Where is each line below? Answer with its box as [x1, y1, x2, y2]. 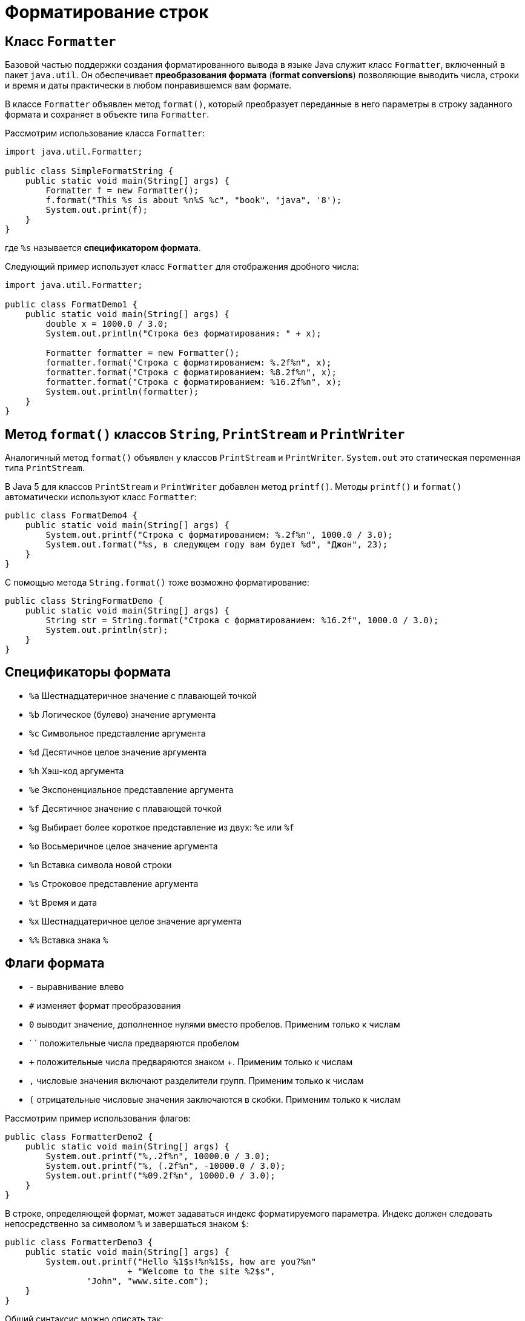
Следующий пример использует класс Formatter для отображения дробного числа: [5, 261, 359, 272]
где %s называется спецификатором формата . [5, 242, 201, 253]
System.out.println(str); [45, 625, 168, 635]
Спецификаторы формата [5, 664, 171, 680]
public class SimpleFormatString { [5, 166, 174, 176]
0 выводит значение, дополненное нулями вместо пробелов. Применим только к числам [29, 1018, 400, 1029]
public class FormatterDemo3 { [5, 1237, 153, 1247]
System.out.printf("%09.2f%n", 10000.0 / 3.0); [45, 1170, 276, 1180]
